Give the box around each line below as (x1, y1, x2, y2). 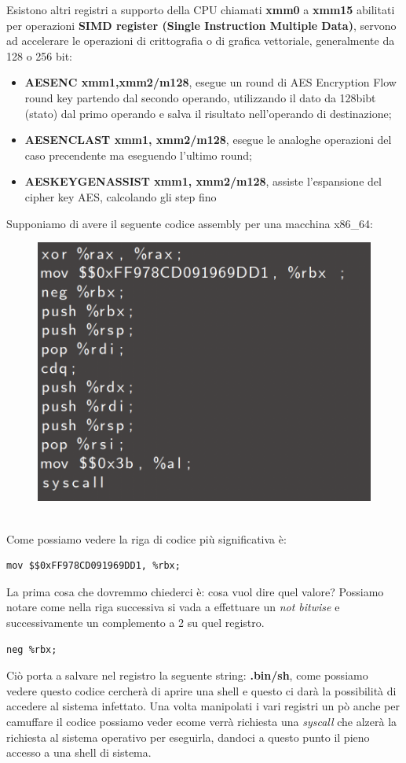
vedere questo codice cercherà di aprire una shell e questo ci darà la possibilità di (6, 682, 397, 698)
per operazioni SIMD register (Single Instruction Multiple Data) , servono (6, 17, 397, 33)
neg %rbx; (6, 643, 57, 655)
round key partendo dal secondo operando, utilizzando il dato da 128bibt (24, 89, 376, 105)
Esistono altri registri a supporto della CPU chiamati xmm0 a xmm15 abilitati (6, 2, 395, 17)
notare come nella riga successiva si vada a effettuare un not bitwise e (6, 599, 340, 615)
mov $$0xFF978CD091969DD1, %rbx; (6, 560, 181, 572)
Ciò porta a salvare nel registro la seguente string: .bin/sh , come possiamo (6, 667, 368, 684)
